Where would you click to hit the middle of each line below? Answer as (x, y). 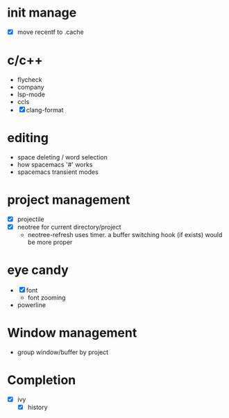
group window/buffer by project (63, 352)
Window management (72, 333)
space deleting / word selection (62, 157)
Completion (42, 380)
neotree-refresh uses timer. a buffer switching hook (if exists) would (125, 234)
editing (28, 138)
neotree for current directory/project (69, 227)
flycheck (30, 79)
